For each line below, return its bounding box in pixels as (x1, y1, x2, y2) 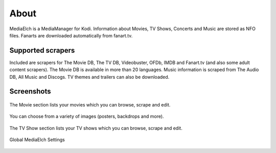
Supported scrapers (9, 46, 75, 55)
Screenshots (9, 87, 51, 96)
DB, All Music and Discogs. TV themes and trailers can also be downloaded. (9, 74, 170, 80)
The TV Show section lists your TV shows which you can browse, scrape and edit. (9, 125, 182, 131)
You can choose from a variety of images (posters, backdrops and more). (9, 113, 164, 120)
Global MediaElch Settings (9, 137, 65, 143)
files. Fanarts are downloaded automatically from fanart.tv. (9, 32, 133, 38)
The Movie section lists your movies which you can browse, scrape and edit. (9, 102, 171, 108)
